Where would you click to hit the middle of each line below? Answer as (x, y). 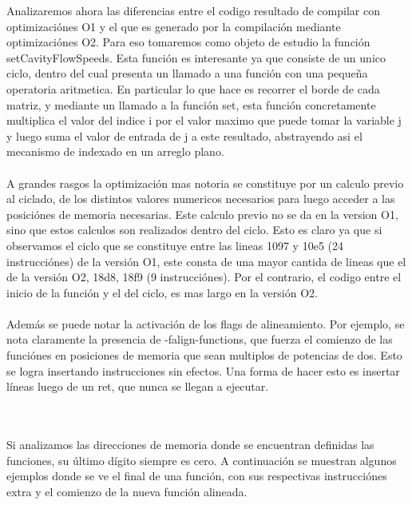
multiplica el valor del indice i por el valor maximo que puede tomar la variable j (204, 120)
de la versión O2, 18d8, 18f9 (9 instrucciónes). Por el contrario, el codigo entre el (204, 277)
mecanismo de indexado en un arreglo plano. (115, 151)
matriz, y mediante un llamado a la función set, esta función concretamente (191, 104)
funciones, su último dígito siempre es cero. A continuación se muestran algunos (202, 460)
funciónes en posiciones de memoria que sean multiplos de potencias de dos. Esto (204, 355)
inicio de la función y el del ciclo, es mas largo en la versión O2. (162, 292)
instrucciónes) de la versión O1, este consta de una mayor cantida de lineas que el (206, 261)
